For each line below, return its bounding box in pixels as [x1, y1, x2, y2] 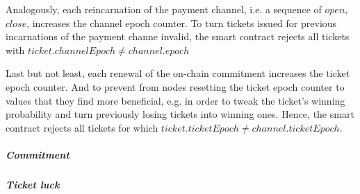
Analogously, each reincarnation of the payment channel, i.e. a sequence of [6, 2, 322, 16]
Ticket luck [6, 177, 60, 191]
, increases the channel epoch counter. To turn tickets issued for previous [26, 15, 337, 30]
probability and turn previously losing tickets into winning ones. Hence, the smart [6, 107, 354, 121]
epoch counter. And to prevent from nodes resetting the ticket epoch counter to [6, 79, 345, 94]
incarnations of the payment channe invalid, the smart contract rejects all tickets [6, 29, 350, 44]
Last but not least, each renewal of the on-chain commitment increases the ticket [6, 66, 350, 80]
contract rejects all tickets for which [6, 120, 158, 134]
